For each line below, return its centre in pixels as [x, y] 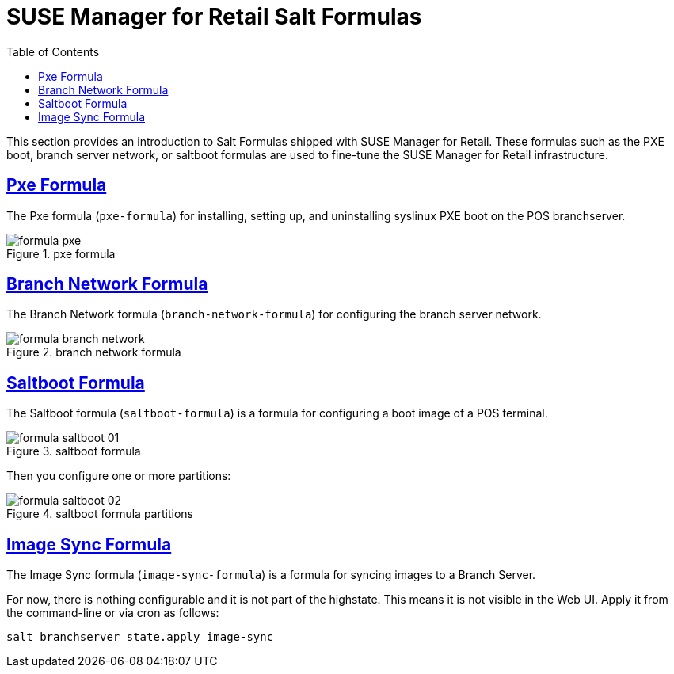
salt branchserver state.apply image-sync [140, 637]
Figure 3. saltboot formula [74, 451]
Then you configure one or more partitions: [119, 476]
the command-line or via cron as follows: [113, 613]
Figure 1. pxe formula [61, 253]
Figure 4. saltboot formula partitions [100, 514]
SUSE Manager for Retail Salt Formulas [214, 17]
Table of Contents [53, 51]
